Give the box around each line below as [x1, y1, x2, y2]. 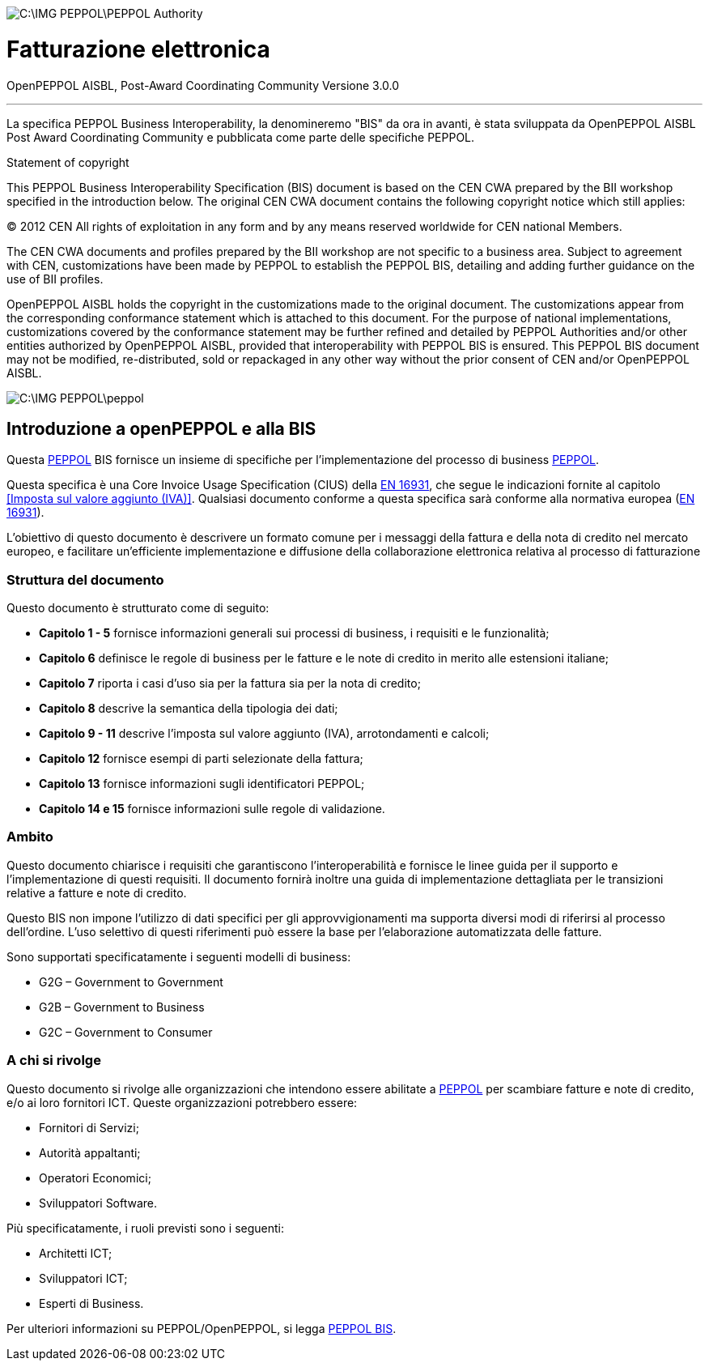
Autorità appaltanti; [39, 1145, 141, 1160]
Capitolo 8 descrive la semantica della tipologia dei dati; [39, 701, 338, 716]
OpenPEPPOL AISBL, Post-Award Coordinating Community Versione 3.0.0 [6, 78, 400, 92]
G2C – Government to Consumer [39, 1024, 213, 1039]
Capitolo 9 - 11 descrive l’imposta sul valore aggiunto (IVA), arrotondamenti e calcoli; [39, 726, 490, 741]
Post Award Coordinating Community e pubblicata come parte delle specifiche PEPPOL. [6, 130, 475, 144]
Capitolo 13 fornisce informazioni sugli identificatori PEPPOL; [39, 777, 365, 791]
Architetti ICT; [39, 1246, 113, 1260]
